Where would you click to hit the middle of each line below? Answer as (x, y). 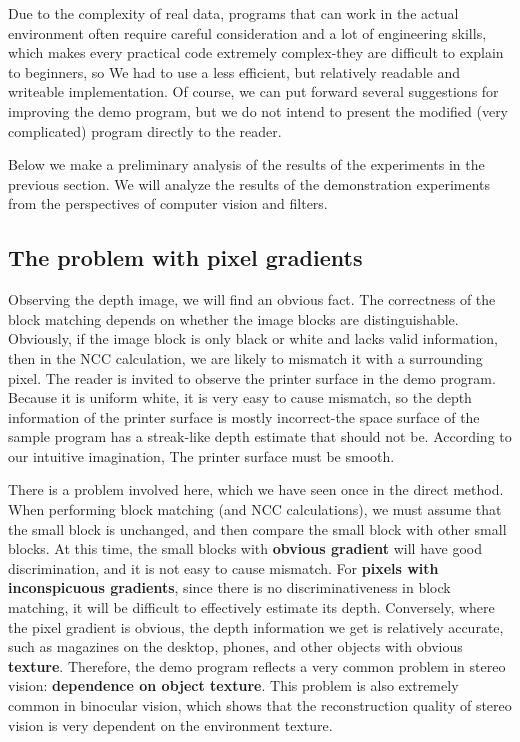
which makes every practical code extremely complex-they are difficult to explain (256, 52)
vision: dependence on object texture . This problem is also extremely (233, 685)
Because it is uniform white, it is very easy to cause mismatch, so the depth (240, 397)
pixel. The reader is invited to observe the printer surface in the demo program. (252, 377)
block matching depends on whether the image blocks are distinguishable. (233, 318)
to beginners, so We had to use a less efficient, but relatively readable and (234, 71)
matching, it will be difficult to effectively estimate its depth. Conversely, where (251, 607)
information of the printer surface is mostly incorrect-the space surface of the (244, 416)
